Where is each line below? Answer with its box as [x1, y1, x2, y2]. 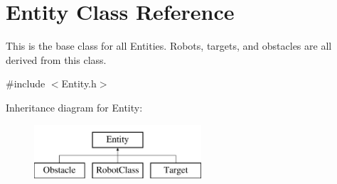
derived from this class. [6, 52, 107, 67]
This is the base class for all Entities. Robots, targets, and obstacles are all [6, 38, 332, 53]
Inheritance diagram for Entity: [6, 99, 143, 114]
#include [6, 76, 46, 91]
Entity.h [61, 76, 97, 91]
